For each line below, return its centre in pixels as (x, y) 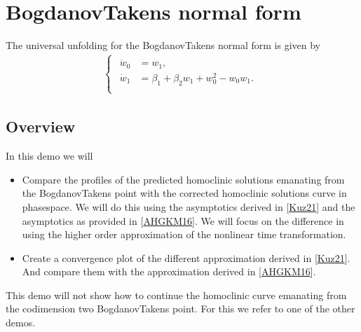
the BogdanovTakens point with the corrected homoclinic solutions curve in (184, 193)
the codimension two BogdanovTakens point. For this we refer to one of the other (180, 309)
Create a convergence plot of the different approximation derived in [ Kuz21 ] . (186, 257)
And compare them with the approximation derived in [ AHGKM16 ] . (169, 271)
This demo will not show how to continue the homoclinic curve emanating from (176, 295)
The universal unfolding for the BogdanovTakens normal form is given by (163, 45)
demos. (21, 323)
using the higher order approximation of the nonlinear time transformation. (184, 234)
